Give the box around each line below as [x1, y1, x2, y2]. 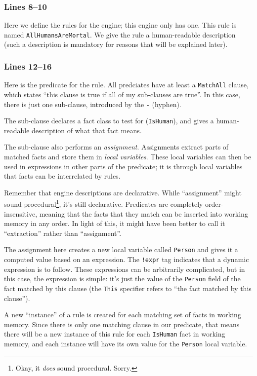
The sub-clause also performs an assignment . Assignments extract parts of [4, 142, 229, 152]
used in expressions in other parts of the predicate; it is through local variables [4, 161, 243, 171]
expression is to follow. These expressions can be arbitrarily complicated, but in [4, 263, 245, 274]
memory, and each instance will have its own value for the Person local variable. [4, 338, 247, 349]
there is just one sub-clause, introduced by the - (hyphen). [4, 99, 181, 109]
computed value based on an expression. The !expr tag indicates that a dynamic [4, 254, 249, 264]
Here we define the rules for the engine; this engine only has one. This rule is [4, 20, 237, 30]
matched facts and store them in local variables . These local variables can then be [4, 151, 251, 162]
